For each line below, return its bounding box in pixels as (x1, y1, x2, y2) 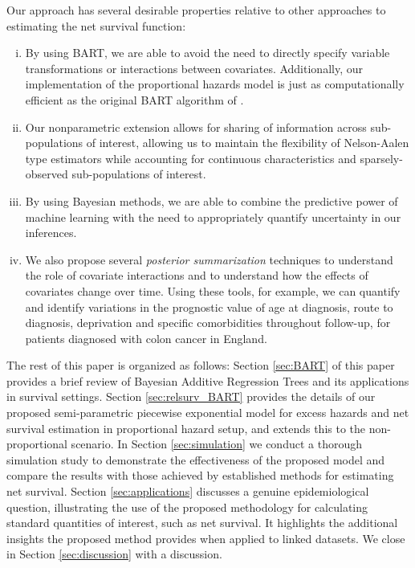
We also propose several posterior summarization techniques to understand (25, 251, 393, 268)
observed (25, 165, 68, 182)
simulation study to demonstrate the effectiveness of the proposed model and (6, 451, 385, 468)
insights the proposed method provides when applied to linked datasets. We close (6, 529, 405, 546)
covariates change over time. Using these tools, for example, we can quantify (25, 282, 401, 299)
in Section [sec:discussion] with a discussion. (6, 546, 222, 562)
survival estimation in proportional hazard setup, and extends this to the (6, 419, 366, 436)
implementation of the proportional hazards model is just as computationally (25, 76, 405, 92)
